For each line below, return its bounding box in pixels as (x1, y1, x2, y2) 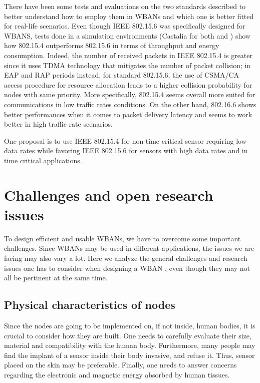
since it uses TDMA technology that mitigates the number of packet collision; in (4, 60, 251, 70)
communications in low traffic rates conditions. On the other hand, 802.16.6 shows (4, 99, 256, 109)
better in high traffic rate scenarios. (4, 119, 113, 129)
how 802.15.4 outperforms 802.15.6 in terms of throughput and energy (4, 40, 219, 51)
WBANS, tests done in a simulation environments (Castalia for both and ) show (4, 30, 250, 41)
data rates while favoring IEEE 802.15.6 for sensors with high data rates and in (4, 145, 248, 156)
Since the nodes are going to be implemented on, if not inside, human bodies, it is (4, 320, 255, 330)
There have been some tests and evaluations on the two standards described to (4, 1, 246, 11)
